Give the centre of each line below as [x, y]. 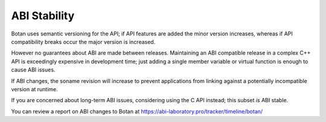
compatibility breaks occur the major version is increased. [83, 41]
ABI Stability [43, 16]
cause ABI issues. [33, 70]
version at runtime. [35, 89]
